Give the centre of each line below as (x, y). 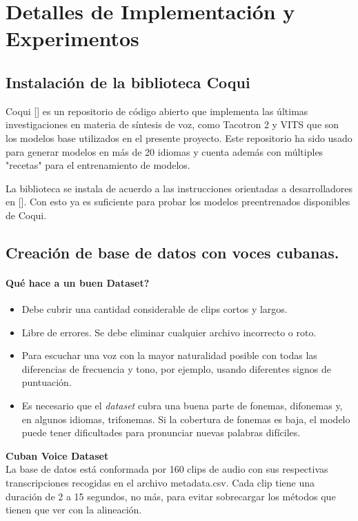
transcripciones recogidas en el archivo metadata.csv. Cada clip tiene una (160, 483)
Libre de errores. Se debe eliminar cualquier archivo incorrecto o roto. (169, 332)
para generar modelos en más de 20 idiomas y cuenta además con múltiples (165, 151)
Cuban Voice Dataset (57, 455)
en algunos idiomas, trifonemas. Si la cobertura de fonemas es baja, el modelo (186, 419)
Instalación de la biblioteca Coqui (128, 82)
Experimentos (72, 38)
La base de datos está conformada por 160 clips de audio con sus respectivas (167, 469)
